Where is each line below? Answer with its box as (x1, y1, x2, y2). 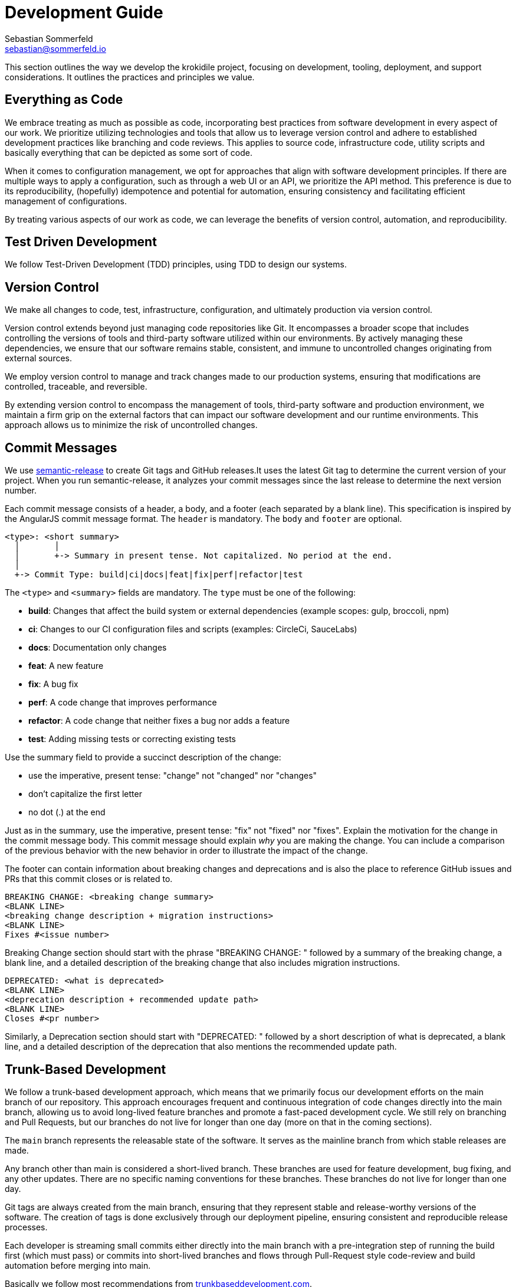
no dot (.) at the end (28, 807, 106, 818)
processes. (5, 1221, 48, 1232)
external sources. (5, 353, 73, 364)
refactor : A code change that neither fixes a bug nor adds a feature (28, 716, 290, 726)
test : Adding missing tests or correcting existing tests (28, 734, 236, 744)
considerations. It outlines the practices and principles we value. (5, 71, 255, 82)
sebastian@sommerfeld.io (5, 43, 106, 54)
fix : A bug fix (28, 679, 78, 690)
